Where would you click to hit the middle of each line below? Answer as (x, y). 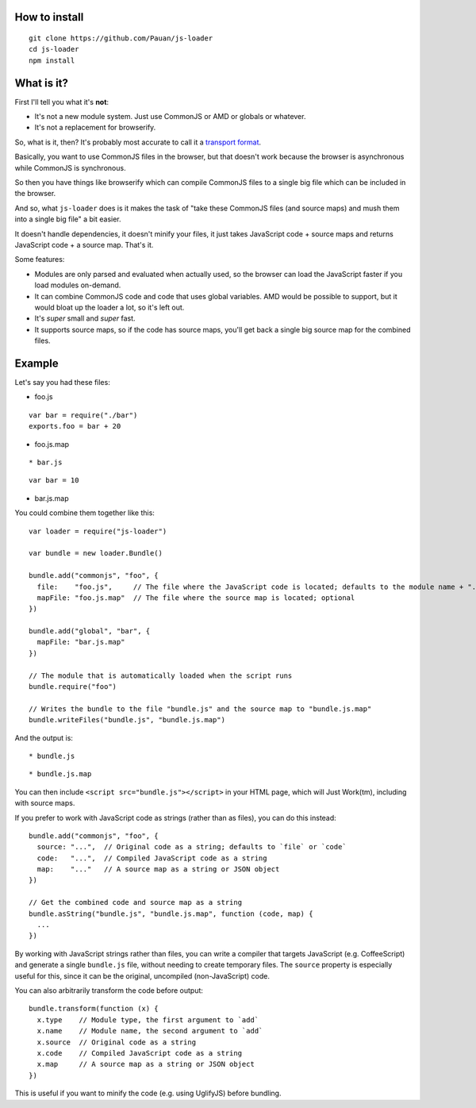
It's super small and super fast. (85, 318)
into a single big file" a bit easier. (68, 219)
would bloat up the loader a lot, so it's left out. (109, 307)
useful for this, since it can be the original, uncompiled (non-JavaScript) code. (142, 975)
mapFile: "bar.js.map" (81, 642)
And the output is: (44, 737)
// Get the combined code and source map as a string (135, 902)
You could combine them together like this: (84, 513)
